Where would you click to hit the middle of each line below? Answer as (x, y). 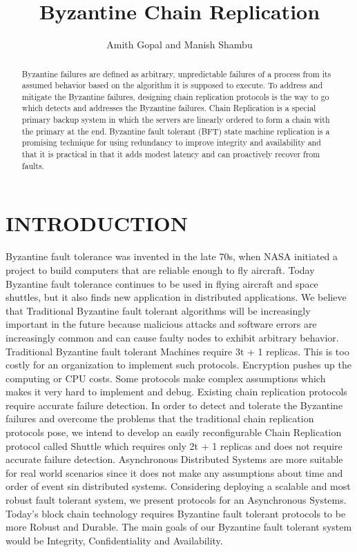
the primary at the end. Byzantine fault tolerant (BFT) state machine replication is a (176, 131)
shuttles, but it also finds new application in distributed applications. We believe (176, 297)
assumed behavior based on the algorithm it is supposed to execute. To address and (172, 85)
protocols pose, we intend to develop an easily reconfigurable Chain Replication (174, 432)
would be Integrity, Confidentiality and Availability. (114, 540)
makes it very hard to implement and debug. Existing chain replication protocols (176, 392)
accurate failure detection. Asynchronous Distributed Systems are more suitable (174, 459)
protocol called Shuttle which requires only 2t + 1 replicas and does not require (174, 445)
